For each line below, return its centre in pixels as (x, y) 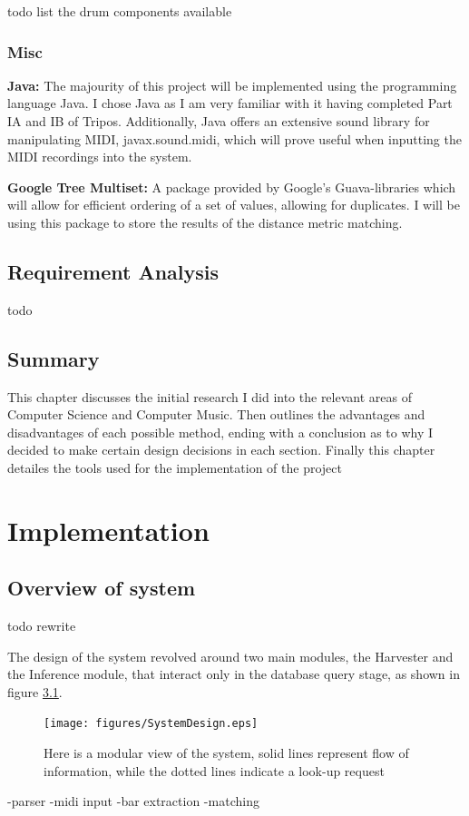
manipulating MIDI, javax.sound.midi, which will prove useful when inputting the (234, 138)
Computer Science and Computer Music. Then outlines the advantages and (216, 414)
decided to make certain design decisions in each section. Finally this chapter (221, 450)
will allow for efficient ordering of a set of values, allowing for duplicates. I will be (234, 205)
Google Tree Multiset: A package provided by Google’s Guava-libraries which (232, 187)
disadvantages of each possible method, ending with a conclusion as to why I (220, 432)
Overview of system (102, 588)
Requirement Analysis (113, 271)
